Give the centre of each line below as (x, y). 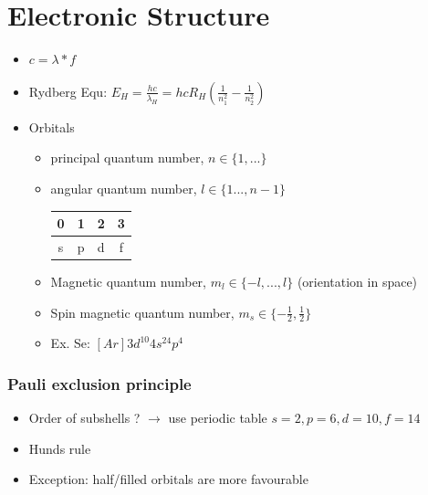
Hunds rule (60, 448)
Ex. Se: (70, 343)
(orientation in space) (357, 281)
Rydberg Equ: (68, 91)
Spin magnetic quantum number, (142, 312)
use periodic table (218, 418)
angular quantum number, (124, 188)
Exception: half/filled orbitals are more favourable (168, 479)
